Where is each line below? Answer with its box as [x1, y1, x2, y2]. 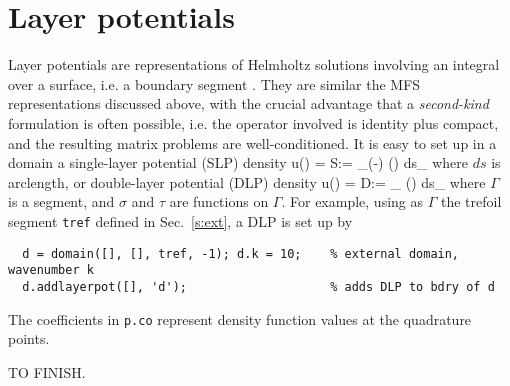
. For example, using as [281, 191, 424, 212]
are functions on [169, 191, 269, 212]
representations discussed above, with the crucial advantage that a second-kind [8, 93, 489, 114]
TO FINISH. [8, 361, 86, 382]
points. [8, 328, 50, 349]
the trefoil [440, 191, 502, 212]
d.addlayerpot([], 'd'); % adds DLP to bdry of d [22, 279, 495, 294]
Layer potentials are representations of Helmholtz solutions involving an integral [8, 54, 500, 75]
